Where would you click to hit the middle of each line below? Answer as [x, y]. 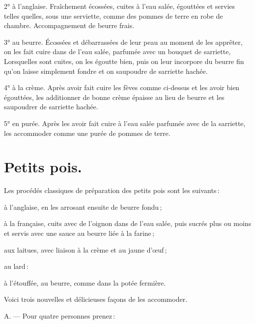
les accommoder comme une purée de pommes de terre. [87, 133]
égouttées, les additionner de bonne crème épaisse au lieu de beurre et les [114, 97]
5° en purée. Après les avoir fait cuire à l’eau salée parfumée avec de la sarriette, [125, 123]
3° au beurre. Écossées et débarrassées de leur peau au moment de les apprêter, [123, 42]
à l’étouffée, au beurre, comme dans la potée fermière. [85, 282]
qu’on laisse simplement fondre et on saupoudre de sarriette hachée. [106, 71]
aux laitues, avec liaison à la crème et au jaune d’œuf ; [85, 249]
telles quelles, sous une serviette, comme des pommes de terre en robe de [113, 16]
